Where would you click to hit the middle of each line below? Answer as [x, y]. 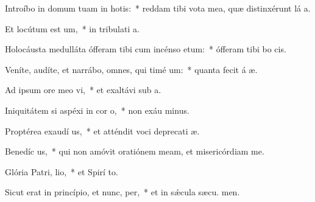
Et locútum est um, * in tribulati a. [72, 28]
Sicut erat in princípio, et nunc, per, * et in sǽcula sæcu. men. [122, 192]
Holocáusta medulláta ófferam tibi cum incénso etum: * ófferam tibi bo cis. [146, 49]
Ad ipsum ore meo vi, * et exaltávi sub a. [83, 90]
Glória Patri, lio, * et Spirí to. [62, 171]
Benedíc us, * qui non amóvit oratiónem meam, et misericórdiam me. [135, 151]
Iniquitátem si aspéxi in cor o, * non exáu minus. [97, 110]
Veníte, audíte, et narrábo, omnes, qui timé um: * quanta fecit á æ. [131, 69]
